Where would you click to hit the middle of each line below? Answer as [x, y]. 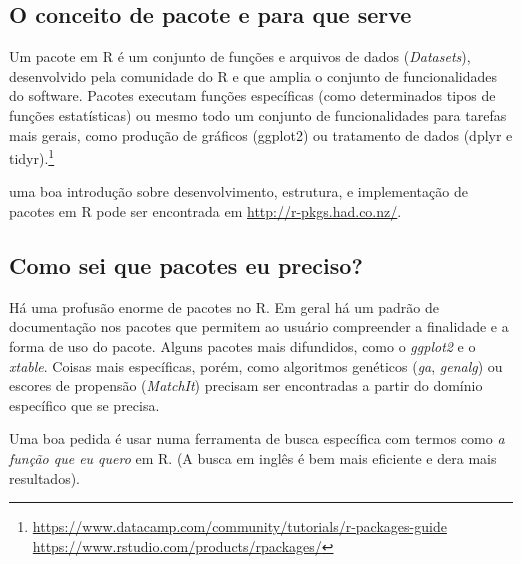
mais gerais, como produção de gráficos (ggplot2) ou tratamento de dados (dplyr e [261, 134]
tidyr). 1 [32, 156]
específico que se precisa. [84, 404]
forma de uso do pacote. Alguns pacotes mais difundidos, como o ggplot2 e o [242, 346]
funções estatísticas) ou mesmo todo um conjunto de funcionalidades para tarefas [258, 114]
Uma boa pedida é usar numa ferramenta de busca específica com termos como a [257, 438]
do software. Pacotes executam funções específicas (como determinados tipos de [252, 95]
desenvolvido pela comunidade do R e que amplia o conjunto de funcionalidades [253, 75]
